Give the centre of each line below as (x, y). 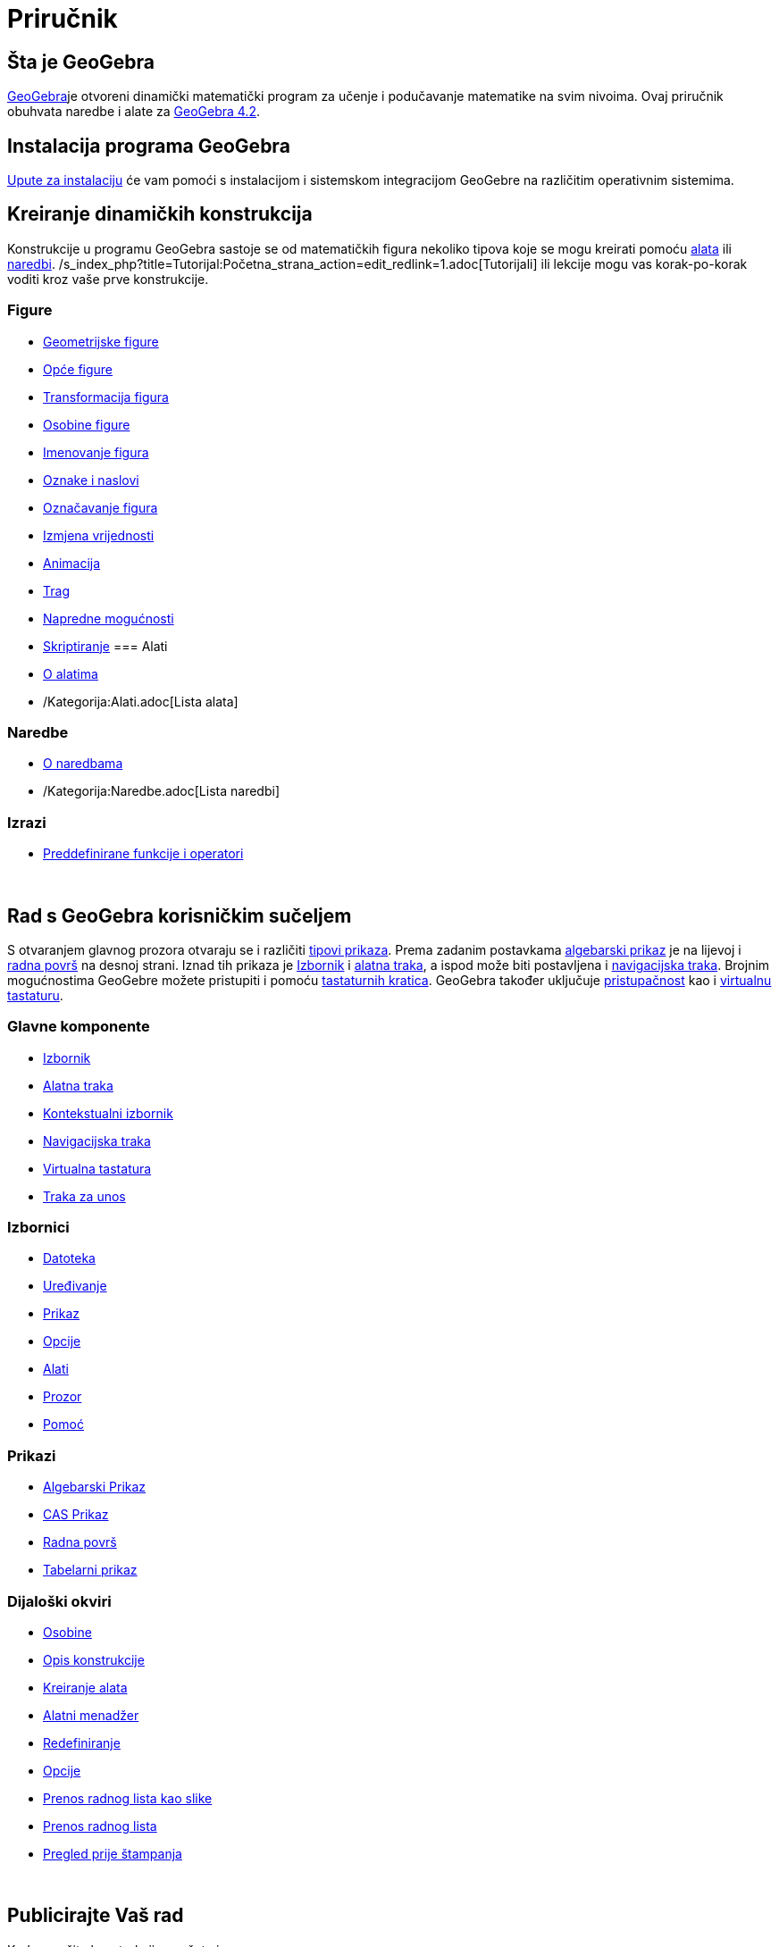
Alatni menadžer (91, 1715)
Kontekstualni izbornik (108, 1113)
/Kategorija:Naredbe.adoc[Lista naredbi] (161, 791)
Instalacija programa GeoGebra (149, 146)
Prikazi (32, 1455)
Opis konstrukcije (94, 1659)
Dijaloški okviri (59, 1601)
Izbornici (38, 1228)
